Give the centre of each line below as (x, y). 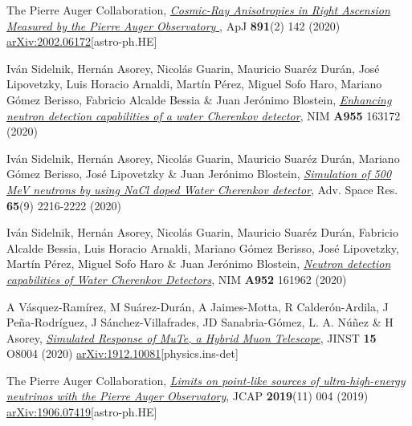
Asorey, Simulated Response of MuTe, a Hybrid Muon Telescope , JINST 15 (192, 337)
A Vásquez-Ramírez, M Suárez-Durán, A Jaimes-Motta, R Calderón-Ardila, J (198, 306)
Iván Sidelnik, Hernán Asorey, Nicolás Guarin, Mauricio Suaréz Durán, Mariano (203, 158)
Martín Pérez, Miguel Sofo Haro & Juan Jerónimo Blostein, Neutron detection (199, 264)
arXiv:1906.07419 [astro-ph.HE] (82, 412)
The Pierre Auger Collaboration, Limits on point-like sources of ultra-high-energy (206, 380)
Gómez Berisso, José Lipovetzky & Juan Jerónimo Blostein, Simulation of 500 (199, 174)
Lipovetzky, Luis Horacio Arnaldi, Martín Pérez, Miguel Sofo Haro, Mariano (194, 84)
